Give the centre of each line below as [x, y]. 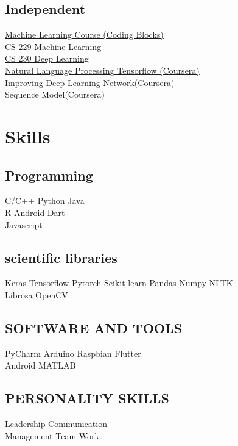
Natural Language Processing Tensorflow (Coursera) [102, 70]
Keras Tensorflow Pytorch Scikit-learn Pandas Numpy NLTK [119, 283]
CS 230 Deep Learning [47, 58]
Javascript [24, 224]
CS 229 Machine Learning [53, 46]
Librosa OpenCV [37, 294]
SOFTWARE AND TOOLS [93, 327]
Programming [49, 175]
